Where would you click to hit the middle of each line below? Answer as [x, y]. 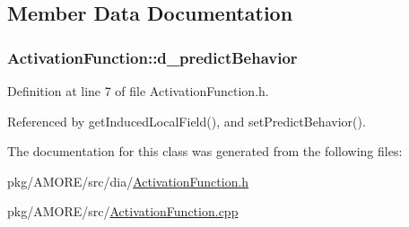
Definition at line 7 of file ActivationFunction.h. [138, 91]
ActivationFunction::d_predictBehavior [152, 57]
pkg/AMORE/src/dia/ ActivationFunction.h [128, 181]
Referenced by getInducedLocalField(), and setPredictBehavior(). [187, 121]
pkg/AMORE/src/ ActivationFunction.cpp [123, 211]
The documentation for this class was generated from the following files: [205, 151]
